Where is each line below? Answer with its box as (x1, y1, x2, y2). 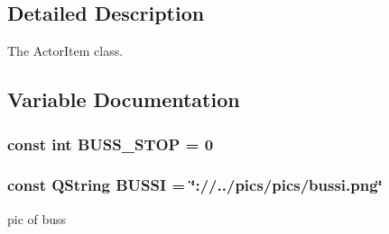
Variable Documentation (7, 85, 240, 113)
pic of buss (7, 209, 67, 228)
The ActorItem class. (7, 41, 124, 60)
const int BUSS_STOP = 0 (7, 132, 214, 155)
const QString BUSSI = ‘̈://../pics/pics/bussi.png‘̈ (7, 174, 383, 196)
